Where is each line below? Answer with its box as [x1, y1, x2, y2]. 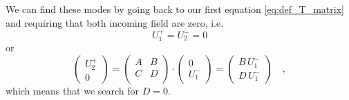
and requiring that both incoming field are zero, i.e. [6, 15, 224, 29]
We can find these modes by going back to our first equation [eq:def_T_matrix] [6, 2, 344, 16]
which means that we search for [6, 84, 140, 98]
